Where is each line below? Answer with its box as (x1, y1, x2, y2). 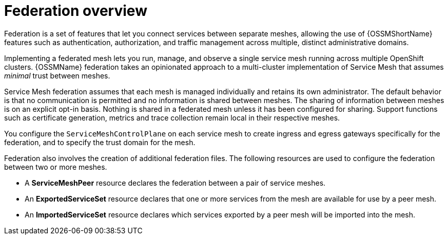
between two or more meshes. (4, 162, 107, 171)
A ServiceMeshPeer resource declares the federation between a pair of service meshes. (25, 178, 326, 187)
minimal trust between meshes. (4, 71, 110, 80)
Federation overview (4, 2, 147, 19)
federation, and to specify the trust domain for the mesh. (4, 137, 196, 147)
